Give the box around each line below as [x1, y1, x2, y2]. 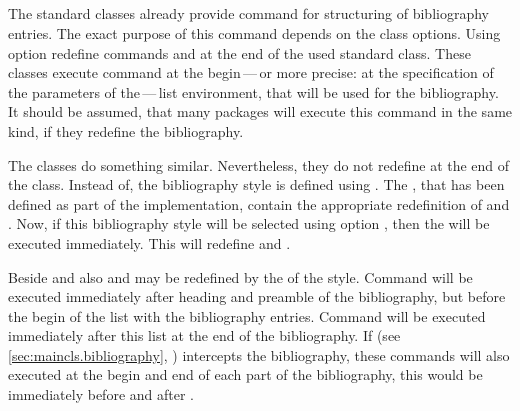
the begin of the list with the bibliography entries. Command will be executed [8, 305, 486, 326]
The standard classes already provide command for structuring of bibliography [8, 3, 489, 24]
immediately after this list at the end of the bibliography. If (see [8, 325, 401, 346]
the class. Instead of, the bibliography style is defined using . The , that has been [8, 174, 505, 195]
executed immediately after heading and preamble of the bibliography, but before [8, 286, 506, 307]
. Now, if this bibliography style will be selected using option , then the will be [8, 213, 490, 234]
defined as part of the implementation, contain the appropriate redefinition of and [8, 193, 510, 214]
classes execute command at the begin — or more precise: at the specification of [8, 62, 494, 83]
